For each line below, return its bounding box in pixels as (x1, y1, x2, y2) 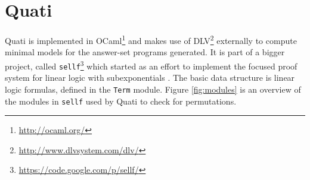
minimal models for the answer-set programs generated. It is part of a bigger (5, 46, 285, 58)
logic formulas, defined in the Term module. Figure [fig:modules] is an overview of (5, 83, 301, 95)
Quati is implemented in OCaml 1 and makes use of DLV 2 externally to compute (5, 33, 297, 46)
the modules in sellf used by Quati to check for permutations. (5, 94, 237, 107)
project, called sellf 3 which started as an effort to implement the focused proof (5, 58, 297, 72)
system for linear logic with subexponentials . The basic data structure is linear (5, 71, 295, 84)
